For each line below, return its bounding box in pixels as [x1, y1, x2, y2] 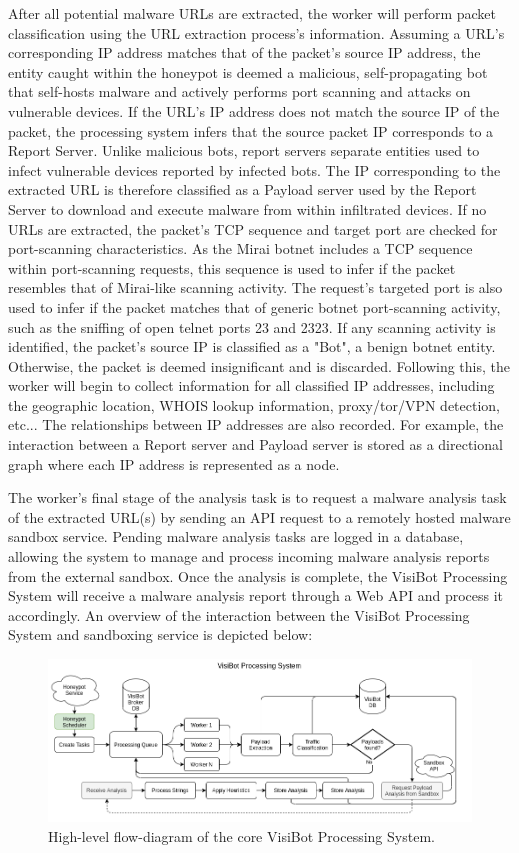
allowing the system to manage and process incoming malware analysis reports [8, 546, 490, 567]
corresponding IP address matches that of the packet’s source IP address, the [8, 42, 481, 63]
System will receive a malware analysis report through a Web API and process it [8, 585, 504, 606]
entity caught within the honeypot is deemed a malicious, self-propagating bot [8, 61, 488, 82]
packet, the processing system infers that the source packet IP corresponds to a [8, 120, 494, 141]
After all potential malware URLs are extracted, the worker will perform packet [8, 3, 497, 23]
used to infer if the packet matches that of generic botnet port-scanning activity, [8, 296, 501, 317]
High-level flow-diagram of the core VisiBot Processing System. [48, 825, 435, 846]
